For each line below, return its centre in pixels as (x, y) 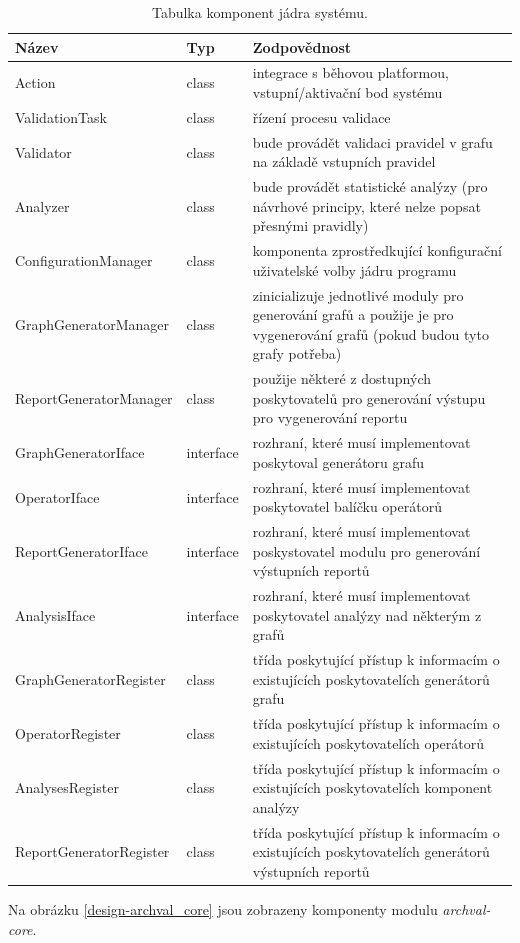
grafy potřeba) (297, 353)
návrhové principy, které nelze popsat (366, 205)
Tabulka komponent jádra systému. (260, 12)
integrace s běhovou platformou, (350, 72)
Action (35, 82)
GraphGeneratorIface (80, 452)
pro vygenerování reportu (330, 417)
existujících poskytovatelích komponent (372, 787)
